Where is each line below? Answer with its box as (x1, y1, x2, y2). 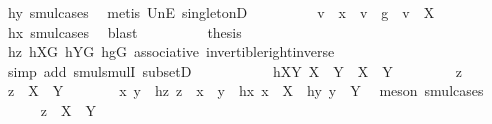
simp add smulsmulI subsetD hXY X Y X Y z (7, 60, 462, 81)
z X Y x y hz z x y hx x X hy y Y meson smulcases (7, 80, 484, 101)
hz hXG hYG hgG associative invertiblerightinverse (7, 41, 335, 62)
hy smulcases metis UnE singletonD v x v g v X (7, 2, 435, 22)
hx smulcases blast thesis (7, 21, 242, 42)
